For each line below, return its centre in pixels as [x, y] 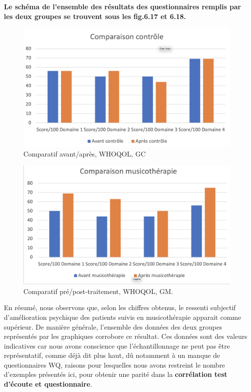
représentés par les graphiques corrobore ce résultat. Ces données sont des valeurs [126, 336]
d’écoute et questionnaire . [48, 384]
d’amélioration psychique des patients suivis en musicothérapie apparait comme [123, 317]
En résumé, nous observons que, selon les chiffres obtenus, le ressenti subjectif [120, 307]
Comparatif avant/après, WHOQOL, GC [85, 153]
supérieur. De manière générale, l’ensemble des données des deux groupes [113, 326]
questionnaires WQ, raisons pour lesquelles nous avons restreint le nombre [115, 364]
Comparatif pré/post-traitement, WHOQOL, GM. [98, 291]
